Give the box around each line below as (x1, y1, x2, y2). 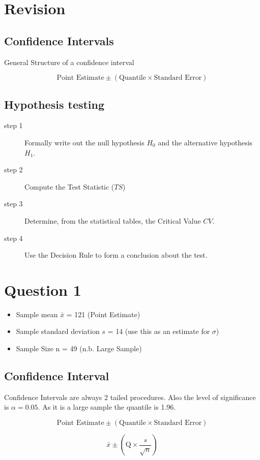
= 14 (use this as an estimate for (107, 326, 210, 336)
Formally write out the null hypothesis (24, 137, 145, 147)
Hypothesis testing (4, 96, 105, 112)
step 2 (4, 164, 23, 175)
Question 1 (4, 279, 81, 300)
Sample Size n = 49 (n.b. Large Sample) (16, 343, 142, 354)
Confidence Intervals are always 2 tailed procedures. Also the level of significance (4, 391, 256, 402)
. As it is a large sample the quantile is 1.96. (38, 402, 176, 412)
